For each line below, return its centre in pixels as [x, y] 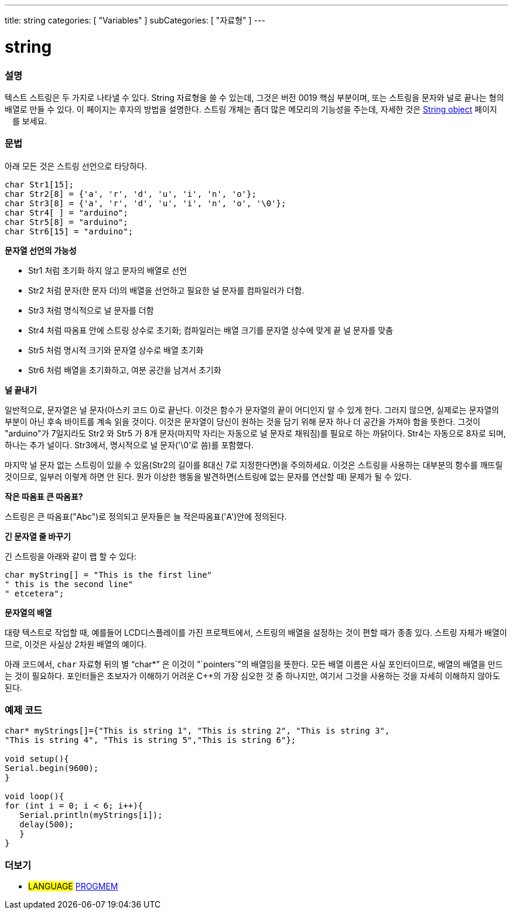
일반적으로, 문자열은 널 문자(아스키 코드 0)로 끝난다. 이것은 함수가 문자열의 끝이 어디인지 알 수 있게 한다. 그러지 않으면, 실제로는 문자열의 [252, 410]
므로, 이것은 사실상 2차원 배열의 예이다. [76, 644]
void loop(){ [35, 797]
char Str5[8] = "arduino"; [66, 222]
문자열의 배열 [28, 612]
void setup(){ [37, 759]
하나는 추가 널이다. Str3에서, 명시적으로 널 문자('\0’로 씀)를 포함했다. [129, 445]
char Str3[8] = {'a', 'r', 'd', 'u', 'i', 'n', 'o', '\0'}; [146, 203]
